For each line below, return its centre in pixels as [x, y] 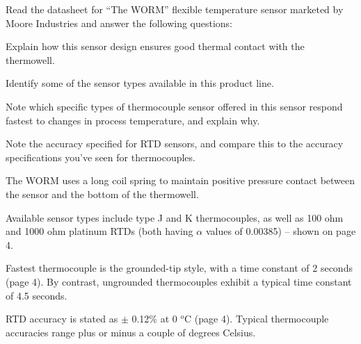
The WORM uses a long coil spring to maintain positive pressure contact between [180, 180]
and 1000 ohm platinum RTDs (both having [99, 231]
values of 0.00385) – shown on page [281, 231]
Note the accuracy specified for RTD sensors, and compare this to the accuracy [175, 144]
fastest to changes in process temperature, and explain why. [133, 120]
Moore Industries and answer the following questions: [119, 23]
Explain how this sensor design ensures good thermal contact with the [155, 46]
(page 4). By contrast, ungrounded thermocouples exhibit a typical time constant [179, 281]
